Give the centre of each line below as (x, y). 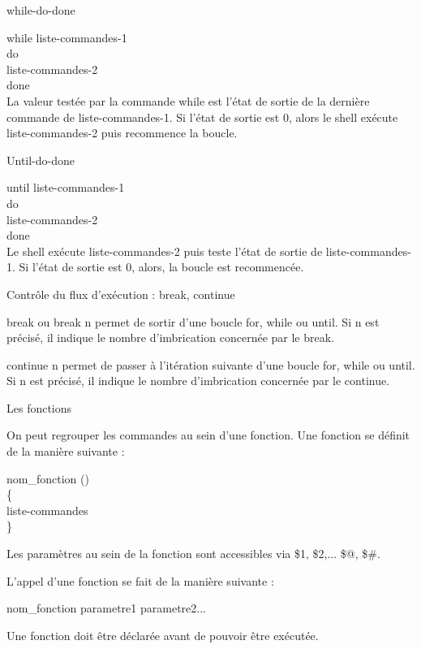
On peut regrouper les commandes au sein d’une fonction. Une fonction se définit (208, 435)
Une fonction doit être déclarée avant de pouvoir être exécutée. (163, 635)
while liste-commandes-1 (67, 37)
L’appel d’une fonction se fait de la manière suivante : (140, 580)
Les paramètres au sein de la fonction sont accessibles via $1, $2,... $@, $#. (193, 554)
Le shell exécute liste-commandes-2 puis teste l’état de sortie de (165, 251)
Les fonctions (39, 407)
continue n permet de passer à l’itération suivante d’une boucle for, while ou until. (211, 364)
